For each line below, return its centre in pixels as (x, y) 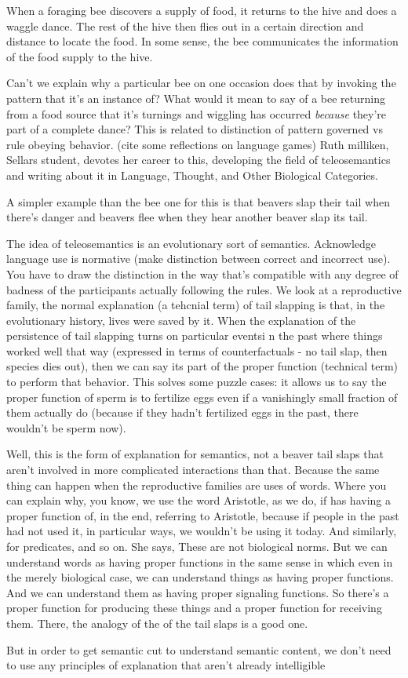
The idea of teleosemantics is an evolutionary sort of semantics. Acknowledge (191, 243)
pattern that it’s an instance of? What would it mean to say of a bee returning (196, 98)
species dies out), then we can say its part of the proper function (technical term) (202, 366)
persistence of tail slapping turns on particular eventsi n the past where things (195, 335)
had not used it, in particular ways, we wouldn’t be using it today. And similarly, (202, 531)
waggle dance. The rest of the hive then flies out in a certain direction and (185, 26)
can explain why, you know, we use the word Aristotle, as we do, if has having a (199, 500)
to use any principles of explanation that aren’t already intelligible (166, 665)
